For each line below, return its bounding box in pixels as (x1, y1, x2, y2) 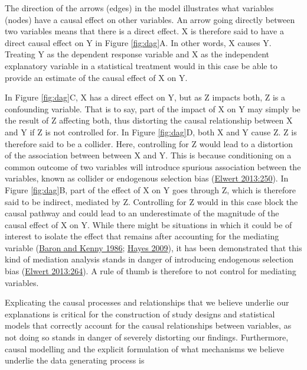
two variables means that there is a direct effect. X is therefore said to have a (5, 25, 284, 37)
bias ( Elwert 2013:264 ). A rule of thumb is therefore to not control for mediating (5, 265, 296, 277)
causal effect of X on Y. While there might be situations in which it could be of (5, 218, 292, 231)
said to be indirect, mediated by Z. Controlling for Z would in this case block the (5, 195, 298, 207)
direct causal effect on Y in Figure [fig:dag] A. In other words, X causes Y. (5, 36, 272, 48)
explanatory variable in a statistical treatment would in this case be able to (5, 59, 277, 72)
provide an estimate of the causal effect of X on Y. (5, 71, 188, 83)
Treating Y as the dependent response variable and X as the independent (5, 48, 270, 60)
